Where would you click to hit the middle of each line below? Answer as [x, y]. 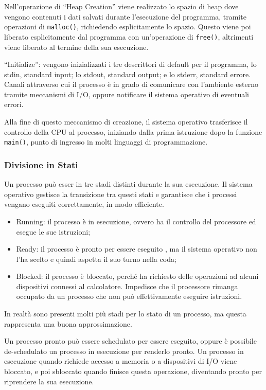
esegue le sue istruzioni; [53, 231]
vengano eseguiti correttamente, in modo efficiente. [84, 204]
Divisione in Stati [41, 164]
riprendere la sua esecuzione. [49, 381]
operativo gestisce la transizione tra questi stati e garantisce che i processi [121, 194]
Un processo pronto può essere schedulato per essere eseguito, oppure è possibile [130, 341]
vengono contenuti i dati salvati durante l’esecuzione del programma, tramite [125, 16]
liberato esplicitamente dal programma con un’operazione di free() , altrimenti [129, 36]
